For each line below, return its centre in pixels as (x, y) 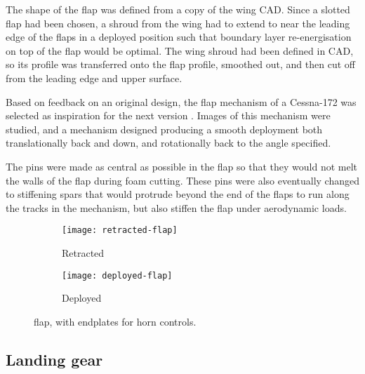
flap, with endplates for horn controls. (115, 321)
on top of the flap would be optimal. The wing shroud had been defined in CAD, (180, 50)
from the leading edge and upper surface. (94, 78)
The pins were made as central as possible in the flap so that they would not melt (181, 166)
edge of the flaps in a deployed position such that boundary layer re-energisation (179, 37)
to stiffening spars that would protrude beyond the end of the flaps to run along (178, 194)
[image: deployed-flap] (117, 275)
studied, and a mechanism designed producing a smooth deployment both (164, 129)
